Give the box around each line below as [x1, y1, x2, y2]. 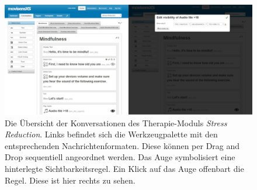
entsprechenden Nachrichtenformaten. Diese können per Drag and [5, 139, 240, 151]
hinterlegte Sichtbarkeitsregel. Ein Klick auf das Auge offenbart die [5, 162, 244, 174]
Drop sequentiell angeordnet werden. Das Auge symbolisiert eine [5, 151, 235, 163]
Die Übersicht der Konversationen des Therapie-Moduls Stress [5, 116, 227, 129]
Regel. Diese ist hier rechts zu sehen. [5, 174, 136, 186]
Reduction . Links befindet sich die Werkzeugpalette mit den [5, 128, 218, 140]
